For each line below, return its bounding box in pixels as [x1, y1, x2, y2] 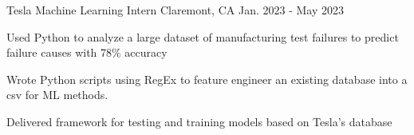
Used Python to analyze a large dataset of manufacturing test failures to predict [6, 28, 399, 45]
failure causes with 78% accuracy [6, 44, 168, 61]
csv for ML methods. [6, 86, 108, 103]
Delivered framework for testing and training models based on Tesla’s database [6, 113, 392, 129]
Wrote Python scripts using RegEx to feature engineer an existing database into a [6, 70, 408, 87]
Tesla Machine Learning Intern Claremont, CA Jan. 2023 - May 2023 [6, 2, 344, 18]
